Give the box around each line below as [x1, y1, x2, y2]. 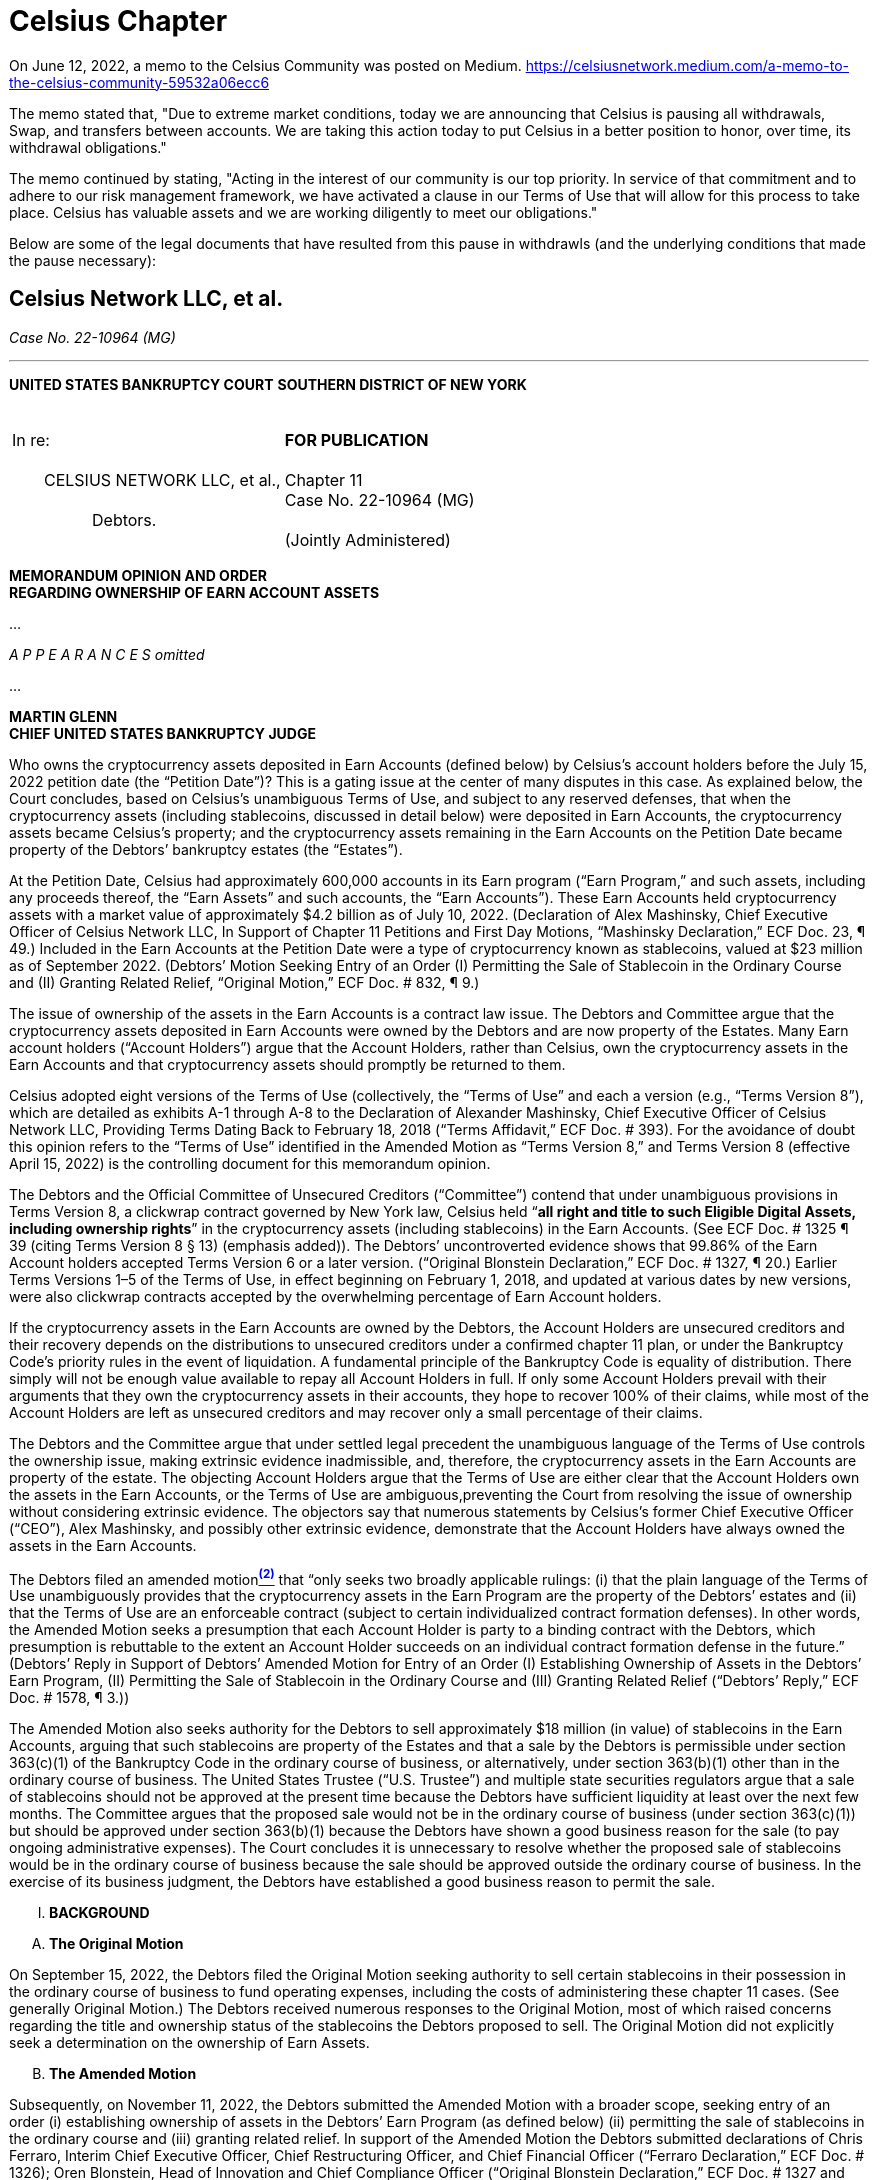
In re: [12, 429, 50, 450]
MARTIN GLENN [9, 707, 118, 725]
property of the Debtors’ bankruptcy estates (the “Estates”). [9, 840, 403, 858]
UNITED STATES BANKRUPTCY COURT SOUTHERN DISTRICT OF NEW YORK [9, 375, 527, 393]
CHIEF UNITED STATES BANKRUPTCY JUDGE [9, 724, 316, 742]
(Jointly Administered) [284, 529, 451, 550]
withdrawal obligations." [9, 138, 167, 156]
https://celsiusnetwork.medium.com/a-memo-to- [525, 56, 849, 74]
